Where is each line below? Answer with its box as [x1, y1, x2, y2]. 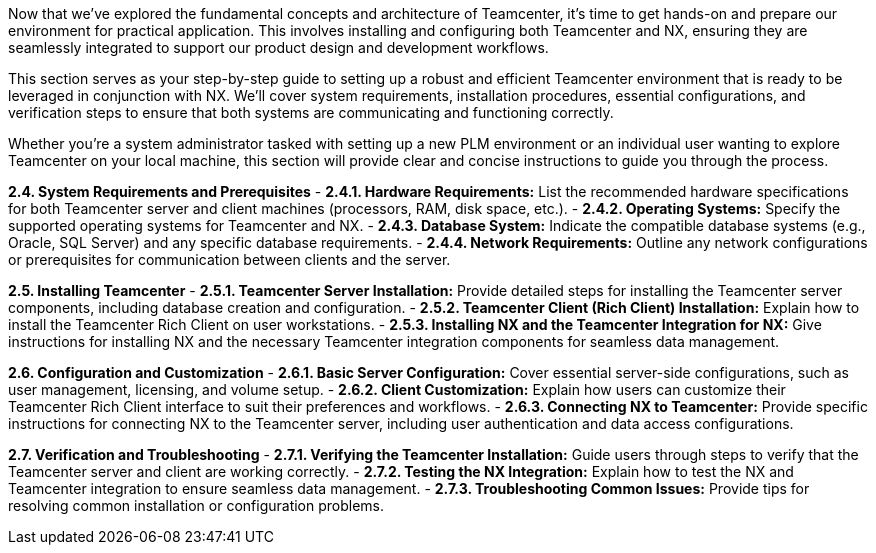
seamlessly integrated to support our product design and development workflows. [8, 39, 549, 56]
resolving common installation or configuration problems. [8, 497, 385, 514]
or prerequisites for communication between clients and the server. [8, 251, 451, 268]
